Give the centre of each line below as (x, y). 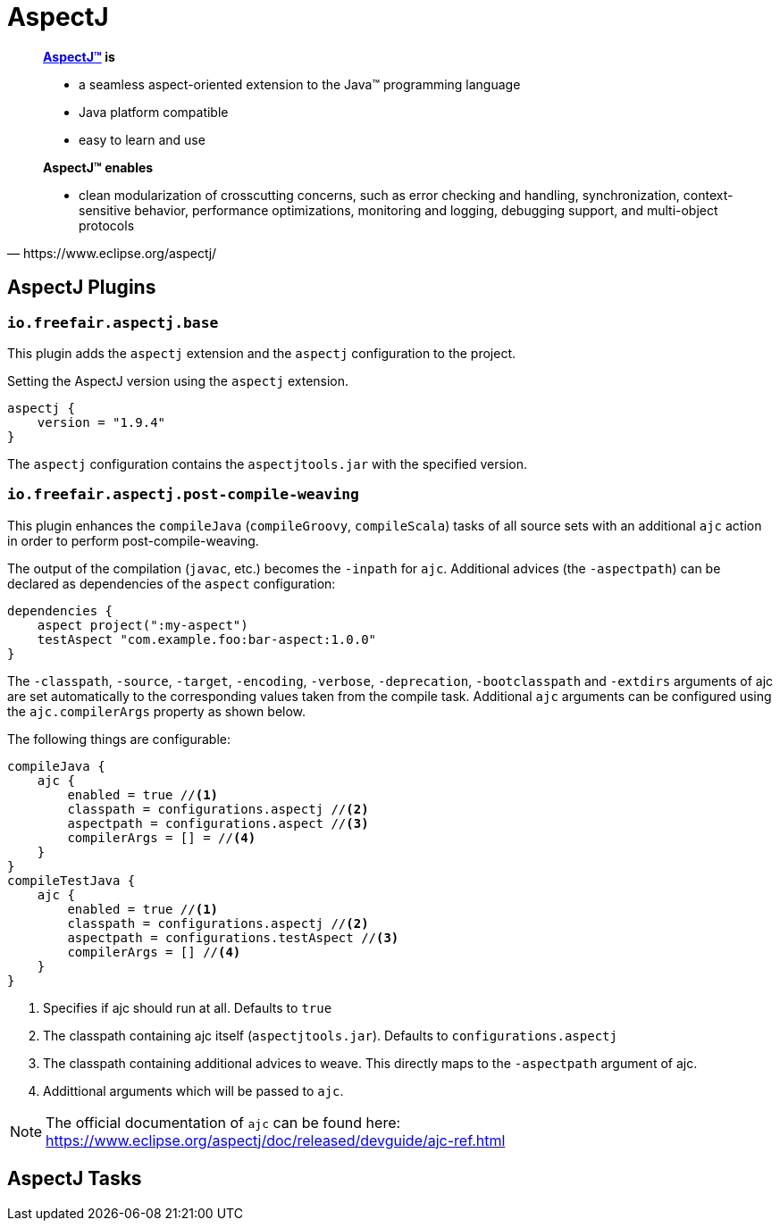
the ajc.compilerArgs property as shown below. (157, 711)
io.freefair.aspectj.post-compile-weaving (183, 495)
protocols (107, 225)
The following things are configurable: (119, 739)
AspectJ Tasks (75, 1179)
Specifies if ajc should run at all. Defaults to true (188, 1007)
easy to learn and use (142, 139)
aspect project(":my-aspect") (143, 625)
